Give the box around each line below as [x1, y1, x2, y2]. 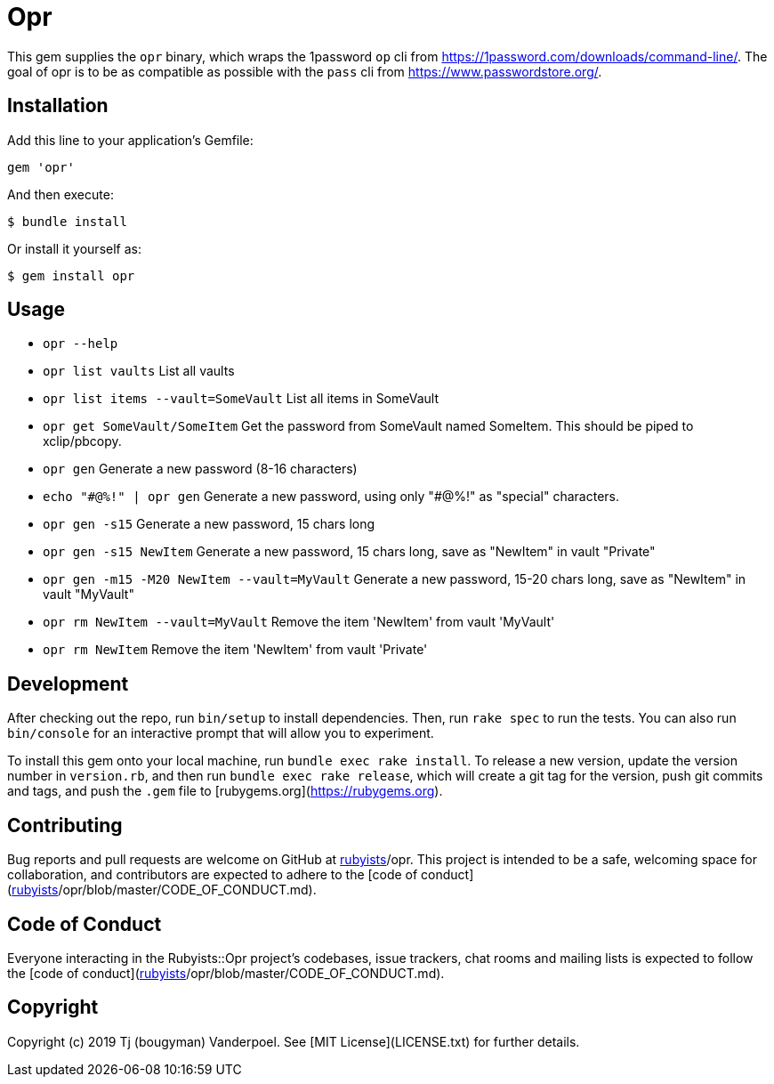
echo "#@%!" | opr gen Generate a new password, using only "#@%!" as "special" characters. [43, 489, 619, 505]
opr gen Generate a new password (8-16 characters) [43, 461, 358, 477]
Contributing [7, 813, 123, 837]
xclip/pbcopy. [43, 433, 122, 449]
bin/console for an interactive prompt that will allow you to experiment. [7, 725, 434, 741]
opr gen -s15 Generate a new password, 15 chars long [43, 516, 375, 532]
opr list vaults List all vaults [43, 363, 235, 379]
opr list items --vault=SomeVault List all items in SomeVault [43, 391, 439, 407]
